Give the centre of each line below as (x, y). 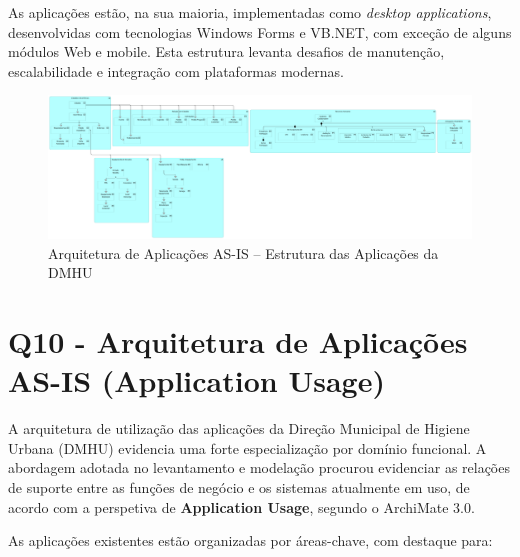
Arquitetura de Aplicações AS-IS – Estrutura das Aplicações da (243, 252)
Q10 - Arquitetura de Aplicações (238, 341)
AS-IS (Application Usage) (196, 380)
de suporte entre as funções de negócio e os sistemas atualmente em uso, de (239, 486)
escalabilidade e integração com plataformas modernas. (176, 70)
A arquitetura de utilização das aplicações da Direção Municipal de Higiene (239, 428)
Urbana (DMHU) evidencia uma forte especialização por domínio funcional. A (247, 447)
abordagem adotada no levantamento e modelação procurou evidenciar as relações (259, 467)
